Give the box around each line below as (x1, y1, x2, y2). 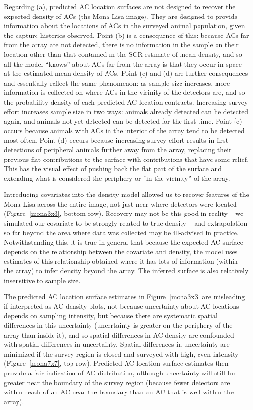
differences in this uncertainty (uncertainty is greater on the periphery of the (4, 320, 233, 330)
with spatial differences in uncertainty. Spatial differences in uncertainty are (4, 339, 230, 349)
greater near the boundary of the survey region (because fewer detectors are (4, 377, 230, 387)
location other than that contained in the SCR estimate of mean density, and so (4, 49, 242, 59)
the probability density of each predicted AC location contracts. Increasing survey (4, 96, 248, 107)
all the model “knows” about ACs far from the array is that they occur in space (4, 58, 242, 69)
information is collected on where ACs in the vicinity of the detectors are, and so (4, 87, 245, 97)
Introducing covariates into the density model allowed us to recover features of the (4, 189, 249, 199)
